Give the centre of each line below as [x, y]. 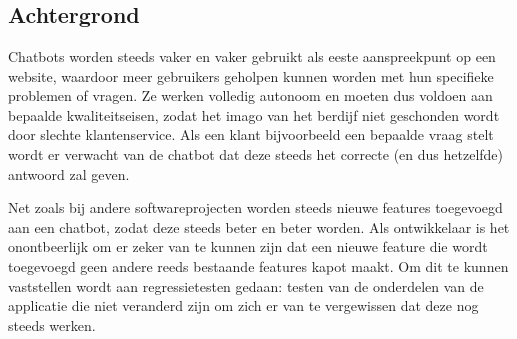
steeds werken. [52, 324]
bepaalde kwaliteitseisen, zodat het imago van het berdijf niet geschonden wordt [254, 114]
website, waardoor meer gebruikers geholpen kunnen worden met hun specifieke [251, 75]
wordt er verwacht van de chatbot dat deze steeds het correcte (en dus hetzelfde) [256, 153]
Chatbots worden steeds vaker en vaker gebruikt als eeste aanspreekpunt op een [252, 56]
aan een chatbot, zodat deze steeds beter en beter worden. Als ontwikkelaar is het [259, 226]
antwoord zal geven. [69, 173]
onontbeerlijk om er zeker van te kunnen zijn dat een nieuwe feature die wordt [248, 246]
